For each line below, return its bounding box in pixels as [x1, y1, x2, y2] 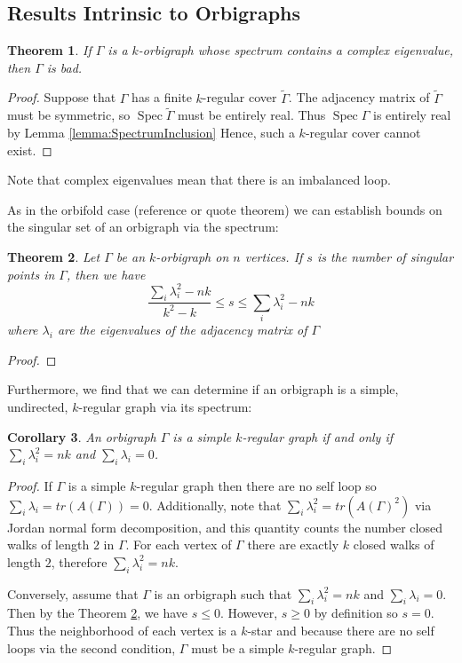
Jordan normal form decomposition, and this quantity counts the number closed [7, 517, 442, 536]
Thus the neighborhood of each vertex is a [7, 620, 237, 639]
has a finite [131, 88, 192, 107]
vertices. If [244, 247, 303, 265]
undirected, [7, 398, 68, 416]
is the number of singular [316, 247, 454, 265]
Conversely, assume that [7, 584, 139, 603]
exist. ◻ [7, 140, 52, 159]
